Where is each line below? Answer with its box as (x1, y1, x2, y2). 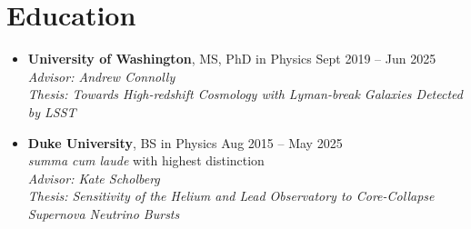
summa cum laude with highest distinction (27, 151, 265, 170)
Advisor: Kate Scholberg (27, 168, 160, 187)
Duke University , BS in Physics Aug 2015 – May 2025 (27, 133, 343, 152)
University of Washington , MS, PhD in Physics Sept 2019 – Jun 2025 (27, 49, 436, 68)
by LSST (27, 102, 76, 121)
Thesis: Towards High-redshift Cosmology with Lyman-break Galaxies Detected (27, 85, 463, 104)
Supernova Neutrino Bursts (27, 204, 180, 223)
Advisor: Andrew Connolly (27, 66, 175, 85)
